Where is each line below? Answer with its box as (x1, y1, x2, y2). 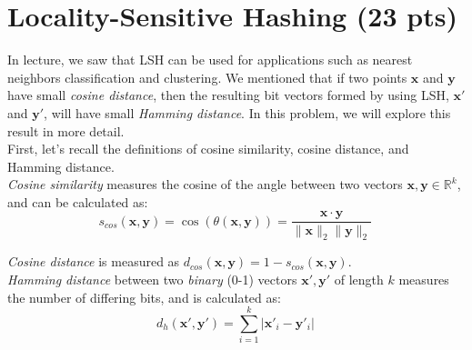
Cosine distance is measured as (7, 252, 180, 271)
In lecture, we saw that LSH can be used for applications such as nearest (7, 50, 413, 69)
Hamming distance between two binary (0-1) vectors (7, 269, 297, 288)
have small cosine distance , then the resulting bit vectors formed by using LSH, (7, 85, 449, 105)
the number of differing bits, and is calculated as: (7, 287, 281, 306)
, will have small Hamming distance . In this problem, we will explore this (44, 103, 451, 122)
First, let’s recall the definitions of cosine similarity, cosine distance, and (7, 139, 409, 158)
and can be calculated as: (7, 192, 148, 211)
